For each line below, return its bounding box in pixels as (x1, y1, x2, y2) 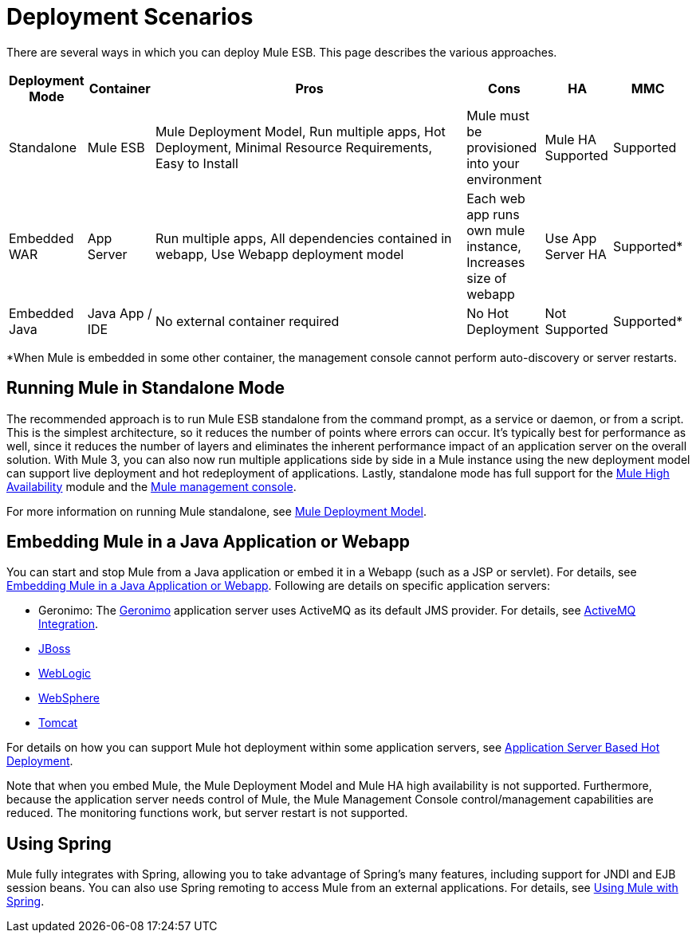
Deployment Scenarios (6, 3, 254, 30)
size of (466, 269, 507, 286)
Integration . (38, 617, 99, 631)
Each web (466, 190, 525, 206)
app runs (466, 206, 520, 222)
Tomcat (38, 716, 78, 730)
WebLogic (38, 666, 92, 681)
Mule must (466, 107, 529, 124)
